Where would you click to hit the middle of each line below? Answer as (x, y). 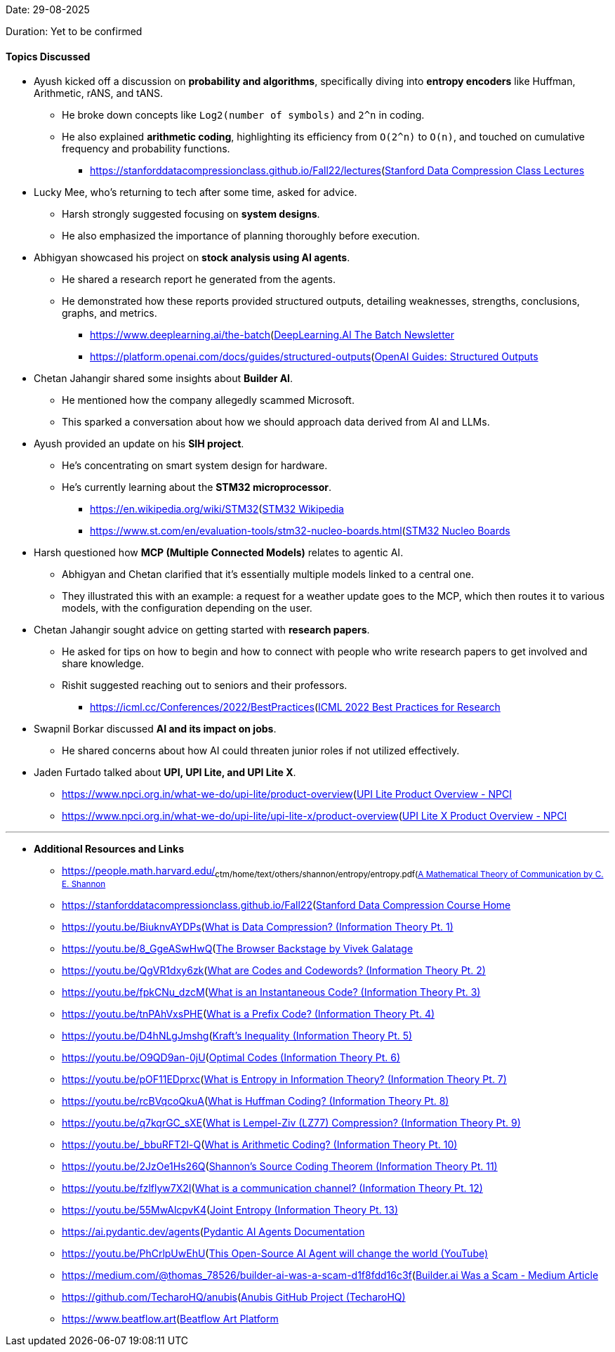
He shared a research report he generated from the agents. (199, 280)
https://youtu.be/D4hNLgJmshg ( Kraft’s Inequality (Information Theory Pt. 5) (237, 1036)
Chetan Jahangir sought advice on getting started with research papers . (202, 630)
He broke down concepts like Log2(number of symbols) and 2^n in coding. (243, 115)
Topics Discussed (48, 56)
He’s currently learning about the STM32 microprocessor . (197, 487)
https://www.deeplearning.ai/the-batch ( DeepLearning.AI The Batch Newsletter (272, 335)
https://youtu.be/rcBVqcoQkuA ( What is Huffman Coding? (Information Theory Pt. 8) (256, 1101)
